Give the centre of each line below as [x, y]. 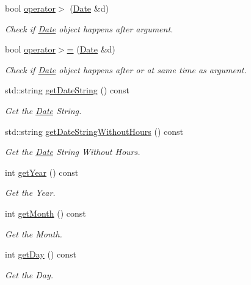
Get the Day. [29, 274]
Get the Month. [34, 233]
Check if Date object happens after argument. [89, 28]
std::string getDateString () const [67, 90]
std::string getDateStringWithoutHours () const [94, 131]
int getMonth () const [45, 213]
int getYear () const [42, 172]
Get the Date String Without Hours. [73, 152]
